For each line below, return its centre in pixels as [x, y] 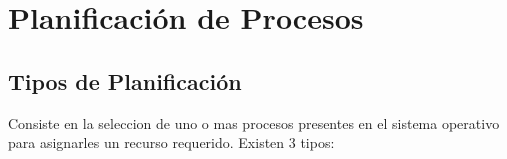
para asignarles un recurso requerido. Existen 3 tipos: [171, 142]
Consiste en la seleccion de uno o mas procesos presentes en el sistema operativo [254, 122]
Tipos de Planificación [125, 80]
